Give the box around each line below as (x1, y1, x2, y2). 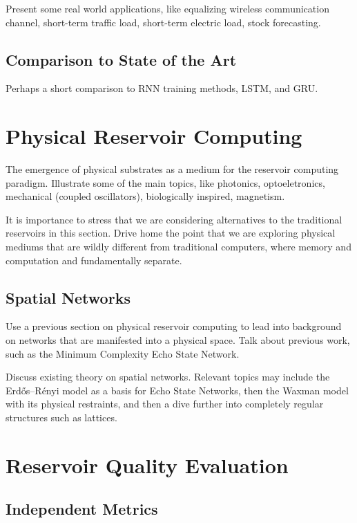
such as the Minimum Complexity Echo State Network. (6, 346, 240, 360)
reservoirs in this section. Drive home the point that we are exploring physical (6, 226, 336, 240)
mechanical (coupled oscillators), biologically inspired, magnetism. (6, 189, 285, 203)
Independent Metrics (6, 498, 158, 520)
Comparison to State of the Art (6, 48, 237, 70)
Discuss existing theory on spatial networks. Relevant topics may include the (6, 369, 330, 384)
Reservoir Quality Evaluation (6, 450, 289, 479)
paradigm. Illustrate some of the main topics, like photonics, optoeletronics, (6, 175, 325, 190)
